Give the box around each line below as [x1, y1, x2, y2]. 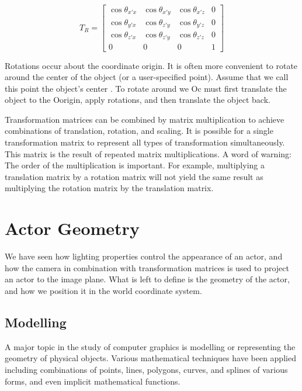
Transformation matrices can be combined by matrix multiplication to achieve [5, 113, 284, 125]
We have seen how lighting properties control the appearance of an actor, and [5, 250, 283, 262]
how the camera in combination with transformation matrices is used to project [5, 261, 289, 274]
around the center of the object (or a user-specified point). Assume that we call [5, 71, 289, 83]
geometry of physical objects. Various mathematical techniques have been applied [5, 352, 296, 364]
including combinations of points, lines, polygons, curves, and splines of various [5, 363, 288, 375]
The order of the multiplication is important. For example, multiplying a [5, 159, 265, 171]
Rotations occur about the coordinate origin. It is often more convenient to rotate [5, 59, 298, 71]
